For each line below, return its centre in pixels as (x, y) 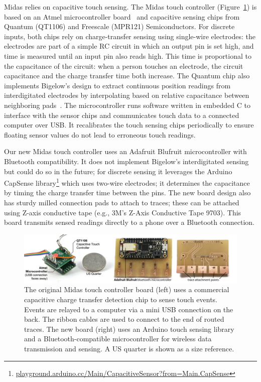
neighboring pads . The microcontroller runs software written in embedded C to (127, 105)
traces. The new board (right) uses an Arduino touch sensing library (129, 329)
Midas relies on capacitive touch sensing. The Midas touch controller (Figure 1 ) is (130, 7)
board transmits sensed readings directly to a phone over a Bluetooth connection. (129, 222)
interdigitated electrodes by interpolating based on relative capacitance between (127, 95)
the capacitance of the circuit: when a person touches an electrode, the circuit (124, 66)
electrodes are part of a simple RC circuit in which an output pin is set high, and (129, 46)
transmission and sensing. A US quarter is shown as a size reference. (129, 348)
